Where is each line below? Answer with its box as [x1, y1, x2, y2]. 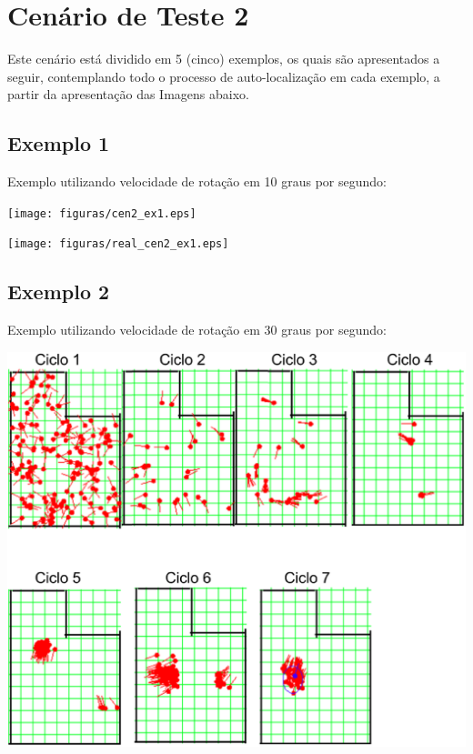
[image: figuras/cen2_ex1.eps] [7, 206, 196, 220]
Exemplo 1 [7, 129, 110, 157]
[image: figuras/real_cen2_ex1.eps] [7, 237, 229, 251]
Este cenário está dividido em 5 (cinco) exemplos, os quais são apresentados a [7, 49, 440, 68]
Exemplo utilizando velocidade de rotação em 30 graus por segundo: [7, 320, 387, 339]
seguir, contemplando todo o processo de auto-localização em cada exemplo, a [7, 66, 440, 85]
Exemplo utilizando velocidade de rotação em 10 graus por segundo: [7, 172, 387, 191]
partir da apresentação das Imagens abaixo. [7, 85, 249, 104]
